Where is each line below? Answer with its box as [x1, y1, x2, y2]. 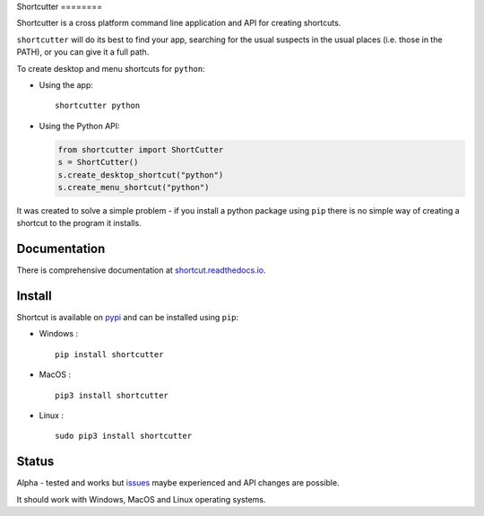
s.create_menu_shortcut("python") [57, 182, 210, 192]
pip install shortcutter [55, 349, 164, 359]
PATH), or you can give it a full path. [16, 47, 150, 57]
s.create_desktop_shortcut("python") [57, 170, 224, 179]
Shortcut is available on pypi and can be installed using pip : [16, 312, 239, 323]
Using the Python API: [39, 120, 120, 131]
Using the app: [39, 79, 93, 90]
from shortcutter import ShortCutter [57, 144, 224, 154]
